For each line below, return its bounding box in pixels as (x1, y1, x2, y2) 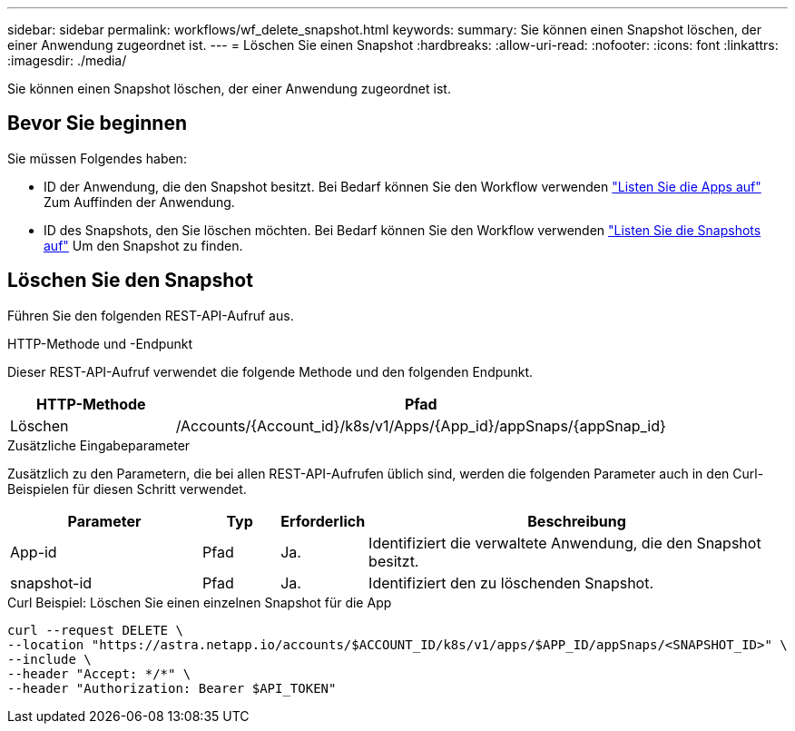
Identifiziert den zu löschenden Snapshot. (368, 573, 654, 592)
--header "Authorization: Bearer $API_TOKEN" (7, 680, 337, 696)
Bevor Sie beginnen (7, 112, 188, 135)
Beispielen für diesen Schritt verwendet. (7, 480, 247, 497)
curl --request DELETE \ (7, 622, 183, 637)
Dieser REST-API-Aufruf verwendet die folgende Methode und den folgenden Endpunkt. (7, 363, 534, 380)
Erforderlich (280, 511, 366, 530)
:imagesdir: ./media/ (7, 53, 127, 68)
